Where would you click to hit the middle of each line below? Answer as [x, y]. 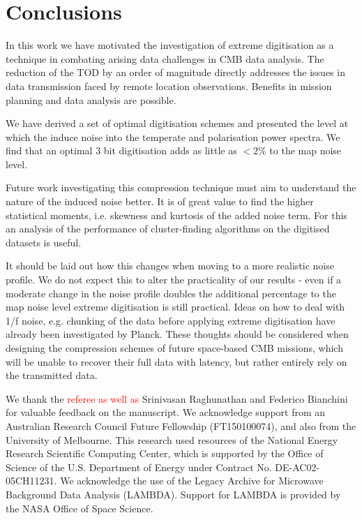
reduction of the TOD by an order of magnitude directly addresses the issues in [175, 72]
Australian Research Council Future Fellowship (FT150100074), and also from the [181, 425]
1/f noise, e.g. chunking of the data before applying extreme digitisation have [171, 320]
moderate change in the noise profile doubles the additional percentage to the [171, 293]
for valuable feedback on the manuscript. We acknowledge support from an [166, 412]
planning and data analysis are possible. [91, 99]
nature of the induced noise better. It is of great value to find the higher [160, 201]
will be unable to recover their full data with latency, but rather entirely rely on [176, 361]
